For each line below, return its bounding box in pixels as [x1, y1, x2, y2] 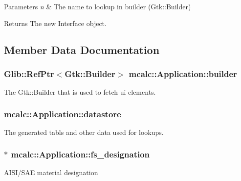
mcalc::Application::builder [129, 67, 237, 79]
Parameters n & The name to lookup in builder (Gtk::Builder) [4, 1, 191, 11]
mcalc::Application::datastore [4, 107, 121, 120]
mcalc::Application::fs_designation [11, 148, 150, 160]
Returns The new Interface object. [4, 18, 107, 28]
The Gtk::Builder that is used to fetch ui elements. [4, 87, 156, 97]
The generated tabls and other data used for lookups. [4, 127, 164, 137]
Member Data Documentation [4, 42, 160, 57]
